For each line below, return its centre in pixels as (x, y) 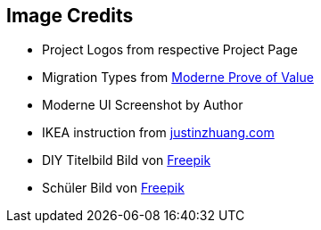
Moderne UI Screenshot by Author (143, 105)
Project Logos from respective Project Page (170, 50)
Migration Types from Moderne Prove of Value (178, 78)
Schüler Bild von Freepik (113, 188)
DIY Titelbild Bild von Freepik (127, 160)
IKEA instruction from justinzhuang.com (158, 133)
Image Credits (70, 16)
